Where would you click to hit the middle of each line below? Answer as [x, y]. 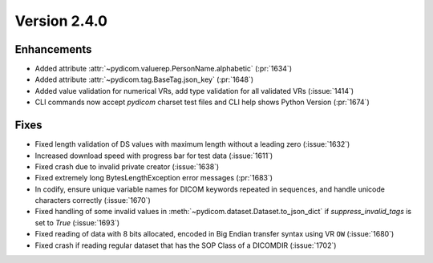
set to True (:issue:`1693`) [77, 223]
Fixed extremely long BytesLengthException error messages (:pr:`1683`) [154, 178]
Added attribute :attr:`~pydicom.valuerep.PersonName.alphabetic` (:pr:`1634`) [164, 69]
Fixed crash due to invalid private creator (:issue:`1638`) [127, 166]
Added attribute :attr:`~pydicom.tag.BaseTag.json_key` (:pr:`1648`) [144, 79]
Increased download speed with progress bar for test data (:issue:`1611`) [154, 156]
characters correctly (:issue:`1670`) [93, 200]
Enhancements [53, 49]
